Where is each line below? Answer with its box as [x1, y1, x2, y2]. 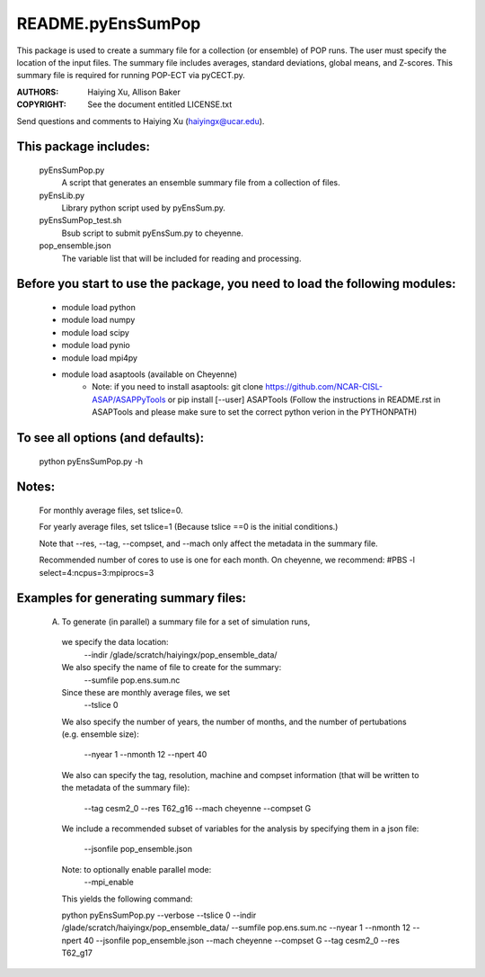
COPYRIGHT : [16, 99, 67, 110]
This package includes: [16, 139, 151, 155]
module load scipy [61, 327, 130, 337]
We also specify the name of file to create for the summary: [61, 662, 282, 673]
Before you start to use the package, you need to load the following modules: [16, 276, 456, 291]
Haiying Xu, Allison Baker [87, 86, 181, 97]
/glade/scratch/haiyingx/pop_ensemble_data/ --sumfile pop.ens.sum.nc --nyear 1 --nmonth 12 [61, 922, 411, 933]
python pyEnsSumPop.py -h [39, 455, 144, 467]
